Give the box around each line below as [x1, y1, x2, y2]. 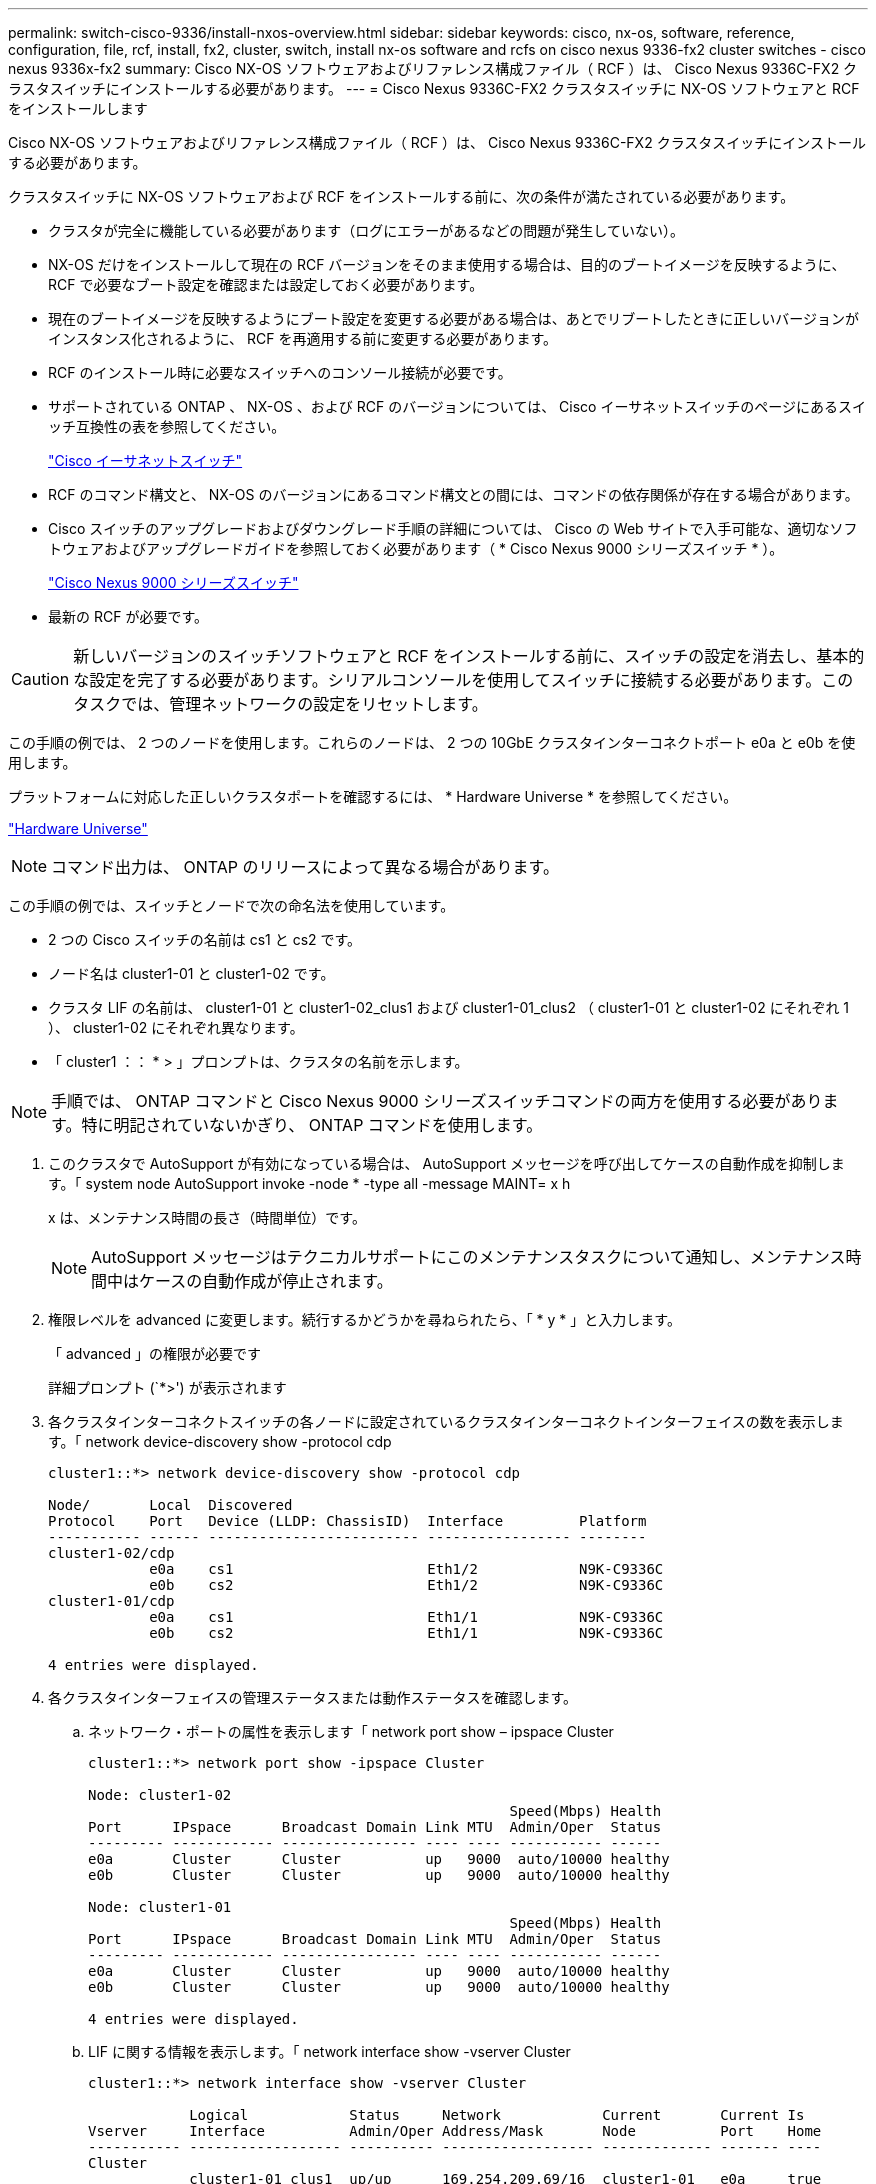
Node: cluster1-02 [88, 1787, 232, 1803]
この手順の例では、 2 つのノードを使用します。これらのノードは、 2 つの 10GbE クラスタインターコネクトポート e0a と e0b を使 [8, 734, 856, 751]
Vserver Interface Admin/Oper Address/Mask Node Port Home [88, 2123, 822, 2139]
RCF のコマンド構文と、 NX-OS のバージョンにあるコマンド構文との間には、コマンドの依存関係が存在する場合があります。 [48, 486, 859, 503]
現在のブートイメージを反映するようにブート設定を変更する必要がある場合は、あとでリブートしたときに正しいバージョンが [48, 310, 860, 327]
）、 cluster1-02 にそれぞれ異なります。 [48, 1019, 304, 1036]
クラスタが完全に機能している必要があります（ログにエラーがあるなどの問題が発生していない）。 [48, 222, 684, 239]
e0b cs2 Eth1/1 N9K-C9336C [149, 1625, 664, 1641]
